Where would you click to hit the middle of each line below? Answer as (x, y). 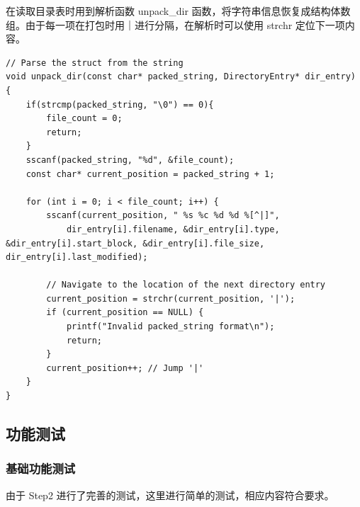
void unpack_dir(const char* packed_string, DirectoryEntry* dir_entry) (181, 77)
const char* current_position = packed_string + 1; (150, 174)
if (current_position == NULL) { (125, 313)
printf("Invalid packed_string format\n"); (170, 327)
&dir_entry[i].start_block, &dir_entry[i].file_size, (135, 243)
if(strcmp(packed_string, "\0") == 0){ (120, 104)
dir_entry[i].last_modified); (77, 257)
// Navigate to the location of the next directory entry (186, 285)
